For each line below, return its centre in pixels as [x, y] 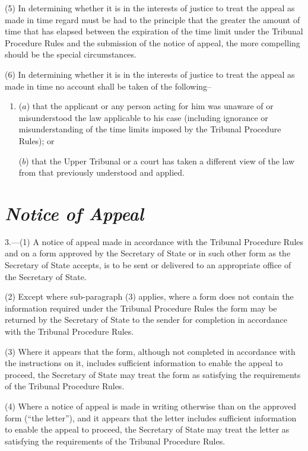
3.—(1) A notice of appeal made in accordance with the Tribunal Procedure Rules [154, 241]
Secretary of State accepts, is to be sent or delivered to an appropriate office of [148, 265]
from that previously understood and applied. [101, 172]
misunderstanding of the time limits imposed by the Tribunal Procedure [150, 129]
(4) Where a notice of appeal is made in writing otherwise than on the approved [151, 406]
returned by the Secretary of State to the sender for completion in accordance [146, 320]
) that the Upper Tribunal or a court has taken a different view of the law [160, 161]
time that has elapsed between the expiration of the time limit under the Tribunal [154, 31]
